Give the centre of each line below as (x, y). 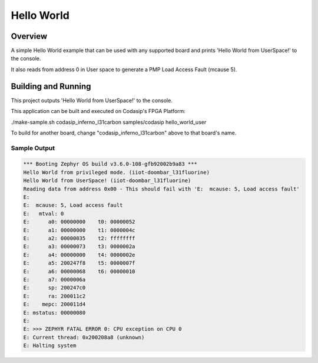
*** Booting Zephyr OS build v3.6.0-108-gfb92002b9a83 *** (110, 164)
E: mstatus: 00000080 (54, 313)
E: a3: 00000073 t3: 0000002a (79, 247)
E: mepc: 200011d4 (54, 304)
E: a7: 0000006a (54, 279)
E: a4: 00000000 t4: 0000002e (79, 255)
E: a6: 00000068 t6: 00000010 (79, 271)
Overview (29, 36)
